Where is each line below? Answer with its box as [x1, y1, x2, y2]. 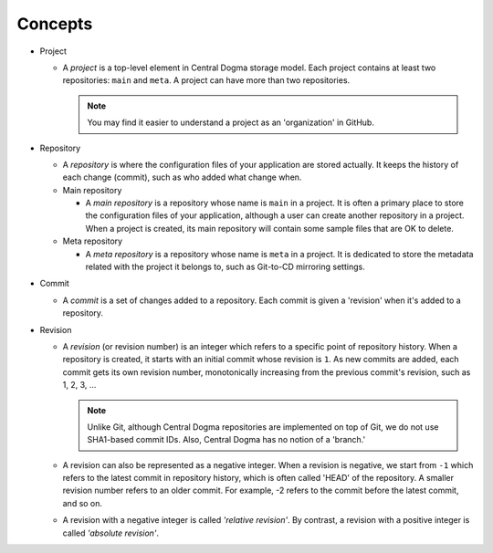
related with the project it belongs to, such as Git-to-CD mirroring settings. [85, 261, 365, 273]
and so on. [62, 497, 103, 508]
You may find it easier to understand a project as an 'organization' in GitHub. [87, 117, 374, 128]
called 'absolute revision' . [62, 527, 160, 538]
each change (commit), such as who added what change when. [62, 172, 302, 183]
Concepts [16, 14, 93, 34]
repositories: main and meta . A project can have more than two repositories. [62, 75, 351, 86]
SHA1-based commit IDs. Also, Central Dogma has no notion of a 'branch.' [87, 434, 366, 445]
